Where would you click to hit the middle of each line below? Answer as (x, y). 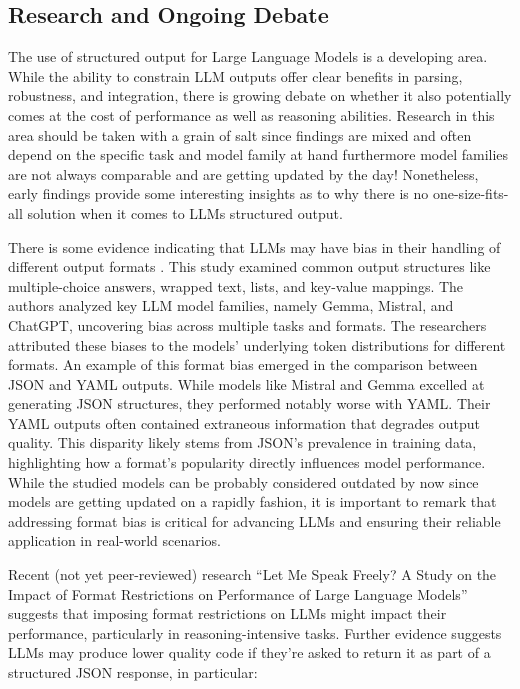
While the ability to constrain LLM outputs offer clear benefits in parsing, (235, 75)
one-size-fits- (470, 193)
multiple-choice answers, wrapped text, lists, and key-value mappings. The (236, 285)
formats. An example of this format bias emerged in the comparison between (243, 364)
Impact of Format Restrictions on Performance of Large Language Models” (238, 593)
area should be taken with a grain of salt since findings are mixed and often (240, 134)
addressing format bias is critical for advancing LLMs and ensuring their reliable (254, 520)
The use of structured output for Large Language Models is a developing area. (248, 56)
